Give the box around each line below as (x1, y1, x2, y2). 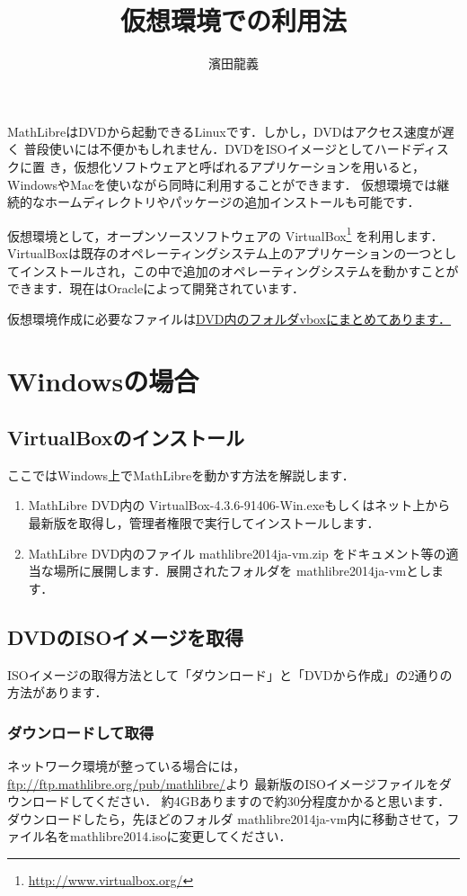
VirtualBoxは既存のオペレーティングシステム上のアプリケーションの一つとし (7, 243, 457, 262)
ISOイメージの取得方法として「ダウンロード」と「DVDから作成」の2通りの (7, 665, 453, 684)
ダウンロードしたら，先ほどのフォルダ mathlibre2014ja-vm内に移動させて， (7, 809, 447, 828)
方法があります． (7, 683, 108, 702)
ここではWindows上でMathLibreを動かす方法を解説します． (7, 465, 355, 484)
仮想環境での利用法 (119, 2, 347, 39)
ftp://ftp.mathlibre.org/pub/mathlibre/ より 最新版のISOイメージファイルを (7, 774, 439, 793)
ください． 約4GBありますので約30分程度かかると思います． (94, 792, 451, 811)
